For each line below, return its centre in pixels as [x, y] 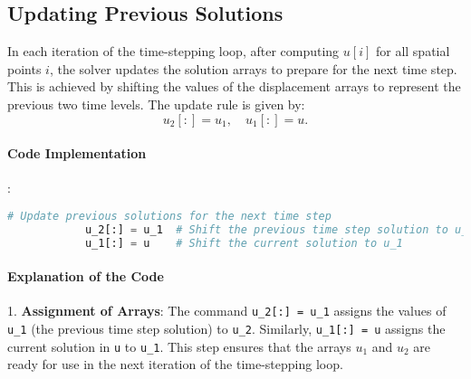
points [24, 68]
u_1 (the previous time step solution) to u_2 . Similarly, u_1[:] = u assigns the [226, 329]
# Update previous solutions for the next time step [169, 216]
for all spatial [413, 51]
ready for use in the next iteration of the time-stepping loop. [175, 364]
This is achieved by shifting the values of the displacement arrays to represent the [234, 86]
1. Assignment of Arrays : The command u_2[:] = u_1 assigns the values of [227, 311]
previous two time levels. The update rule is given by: [156, 104]
